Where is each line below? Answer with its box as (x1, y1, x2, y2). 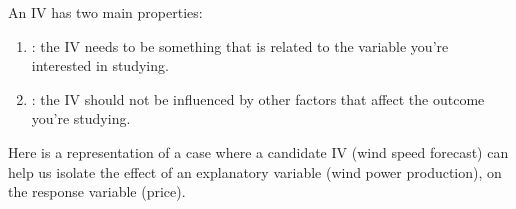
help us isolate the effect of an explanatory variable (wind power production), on (8, 161, 502, 182)
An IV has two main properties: (8, 2, 203, 22)
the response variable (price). (8, 181, 186, 202)
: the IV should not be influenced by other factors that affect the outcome (31, 88, 485, 109)
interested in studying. (31, 55, 169, 76)
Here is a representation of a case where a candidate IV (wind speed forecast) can (8, 141, 509, 162)
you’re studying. (31, 108, 131, 129)
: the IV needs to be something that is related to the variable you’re (31, 35, 449, 56)
